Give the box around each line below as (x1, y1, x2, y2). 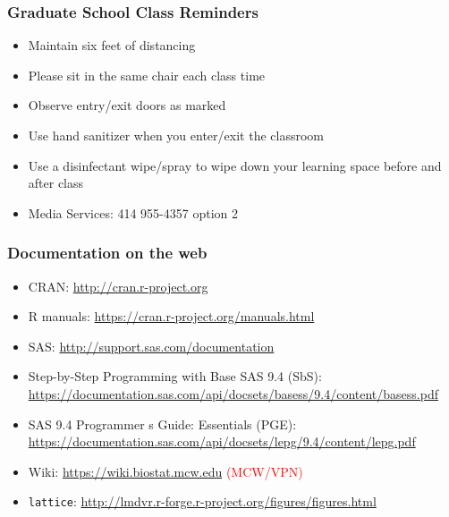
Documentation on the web (7, 242, 208, 264)
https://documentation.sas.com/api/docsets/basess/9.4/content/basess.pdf (28, 384, 438, 403)
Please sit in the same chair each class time (28, 65, 266, 84)
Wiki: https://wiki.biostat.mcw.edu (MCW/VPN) (28, 462, 303, 480)
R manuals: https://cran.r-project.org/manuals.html (28, 307, 315, 326)
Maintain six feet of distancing (28, 36, 196, 55)
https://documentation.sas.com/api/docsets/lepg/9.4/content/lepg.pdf (28, 432, 416, 451)
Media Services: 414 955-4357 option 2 (28, 203, 239, 222)
